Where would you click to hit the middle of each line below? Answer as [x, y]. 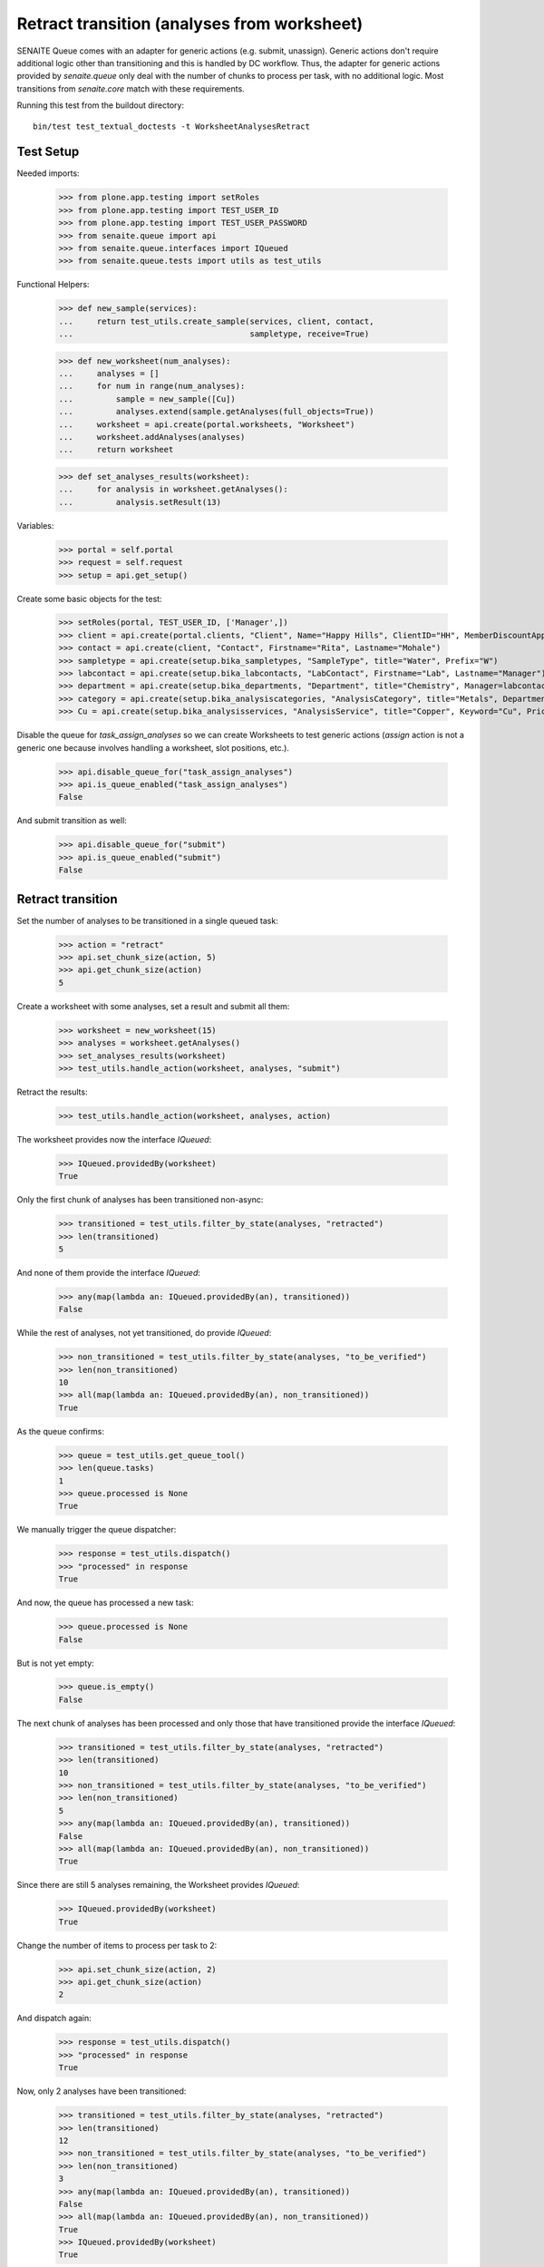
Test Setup [48, 152]
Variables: [35, 525]
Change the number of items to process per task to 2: [117, 1945]
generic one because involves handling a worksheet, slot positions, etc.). [153, 747]
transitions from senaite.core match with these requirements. [131, 88]
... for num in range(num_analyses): [152, 386]
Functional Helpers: [53, 285]
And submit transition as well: [72, 821]
